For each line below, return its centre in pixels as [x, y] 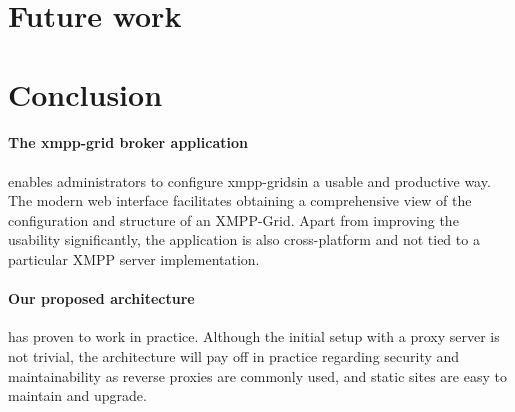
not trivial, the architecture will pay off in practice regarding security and [234, 355]
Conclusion [85, 93]
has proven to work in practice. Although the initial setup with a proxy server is [254, 336]
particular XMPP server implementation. [134, 258]
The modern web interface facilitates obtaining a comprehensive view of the [240, 200]
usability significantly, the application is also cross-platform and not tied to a [244, 239]
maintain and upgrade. [77, 395]
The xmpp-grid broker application [128, 142]
